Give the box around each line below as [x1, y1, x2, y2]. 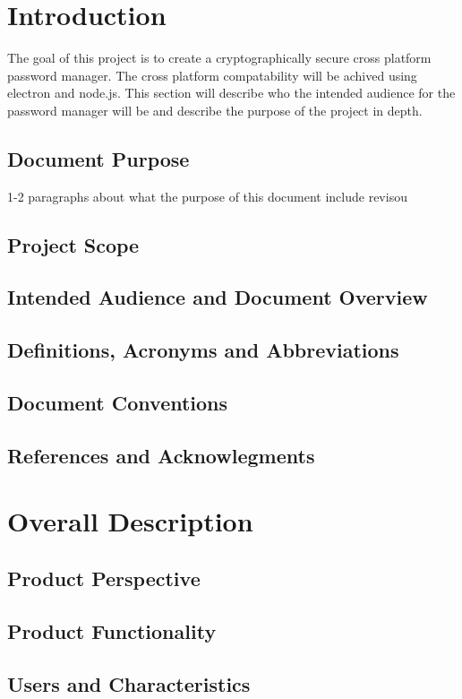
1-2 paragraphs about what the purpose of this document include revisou [7, 186, 407, 205]
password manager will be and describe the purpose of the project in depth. [7, 100, 423, 119]
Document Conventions [7, 389, 228, 417]
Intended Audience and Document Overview [7, 283, 428, 311]
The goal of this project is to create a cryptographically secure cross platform [7, 48, 432, 67]
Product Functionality [7, 617, 217, 644]
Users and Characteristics [7, 669, 251, 697]
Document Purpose [7, 144, 190, 172]
